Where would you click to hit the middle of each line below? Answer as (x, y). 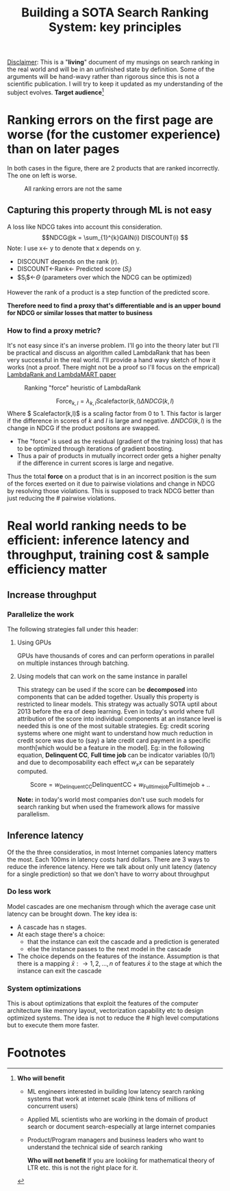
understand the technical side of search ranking (95, 1147)
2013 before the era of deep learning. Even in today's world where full (115, 712)
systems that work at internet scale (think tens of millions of (112, 1099)
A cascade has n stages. (52, 927)
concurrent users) (53, 1106)
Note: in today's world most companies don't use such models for (110, 799)
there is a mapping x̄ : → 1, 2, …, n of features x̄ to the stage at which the (119, 963)
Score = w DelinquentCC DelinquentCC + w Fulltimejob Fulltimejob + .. (120, 785)
